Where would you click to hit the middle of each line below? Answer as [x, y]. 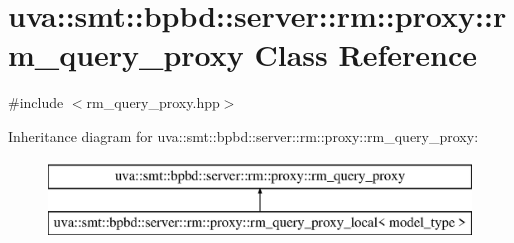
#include [36, 102]
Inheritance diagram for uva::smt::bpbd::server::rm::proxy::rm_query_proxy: [243, 135]
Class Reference [365, 54]
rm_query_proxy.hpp [153, 102]
